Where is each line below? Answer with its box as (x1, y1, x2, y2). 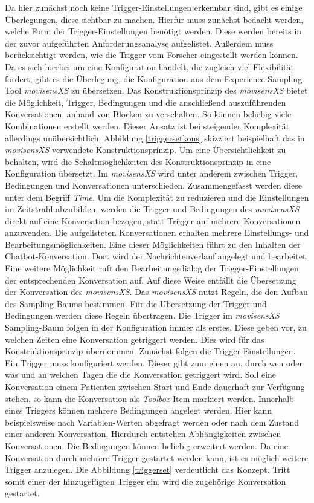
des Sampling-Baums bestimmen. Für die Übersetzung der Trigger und (5, 297, 267, 310)
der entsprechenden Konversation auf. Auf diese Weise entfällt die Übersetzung (5, 273, 296, 286)
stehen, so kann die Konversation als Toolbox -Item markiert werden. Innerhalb (5, 392, 294, 404)
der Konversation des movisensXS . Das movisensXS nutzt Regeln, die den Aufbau (5, 285, 308, 298)
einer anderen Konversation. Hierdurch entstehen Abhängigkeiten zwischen (5, 427, 281, 440)
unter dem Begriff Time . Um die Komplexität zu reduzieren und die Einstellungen (5, 190, 309, 203)
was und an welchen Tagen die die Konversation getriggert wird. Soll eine (5, 368, 277, 381)
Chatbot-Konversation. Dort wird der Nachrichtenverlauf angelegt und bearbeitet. (5, 250, 309, 262)
